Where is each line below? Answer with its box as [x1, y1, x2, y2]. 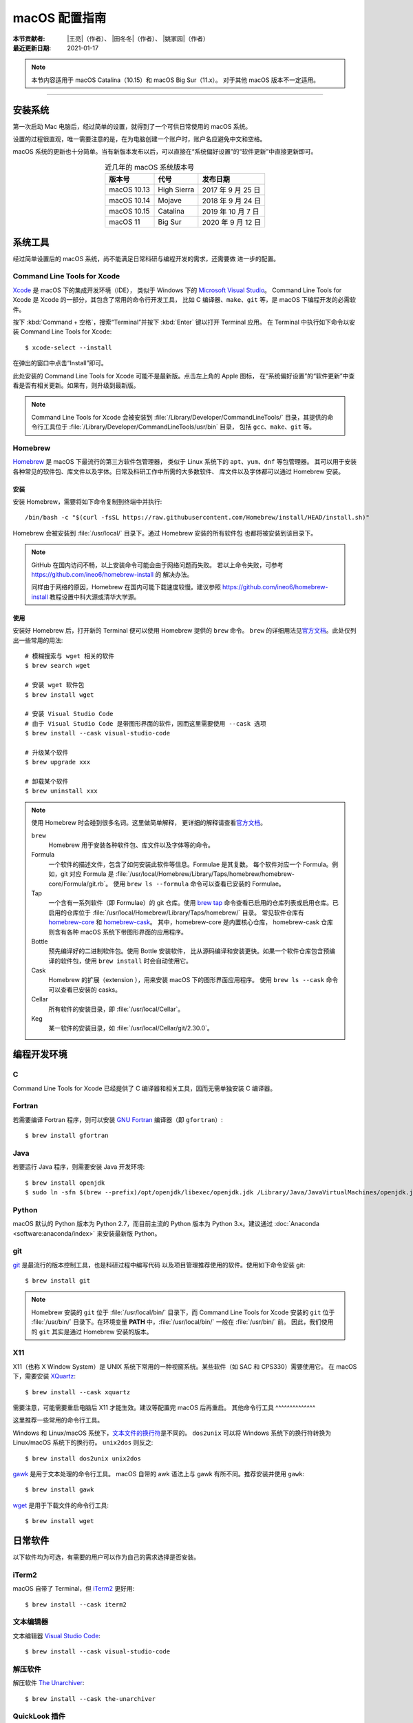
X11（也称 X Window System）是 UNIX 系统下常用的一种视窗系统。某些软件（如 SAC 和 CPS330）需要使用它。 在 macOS [12, 1362, 357, 1371]
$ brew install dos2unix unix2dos [25, 1454, 141, 1462]
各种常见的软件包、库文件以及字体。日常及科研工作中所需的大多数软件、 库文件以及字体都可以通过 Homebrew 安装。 [12, 467, 345, 476]
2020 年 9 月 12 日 [202, 218, 262, 227]
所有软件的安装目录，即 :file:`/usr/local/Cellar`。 [48, 1005, 184, 1013]
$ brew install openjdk [25, 1179, 105, 1187]
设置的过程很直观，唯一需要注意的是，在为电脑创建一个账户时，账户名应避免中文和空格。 [12, 135, 266, 143]
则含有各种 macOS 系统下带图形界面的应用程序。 [48, 928, 187, 936]
